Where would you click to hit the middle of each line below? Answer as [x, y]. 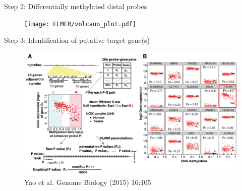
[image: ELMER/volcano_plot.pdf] [80, 24]
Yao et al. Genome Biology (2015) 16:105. [89, 182]
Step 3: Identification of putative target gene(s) [77, 40]
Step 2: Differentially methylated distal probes [76, 6]
